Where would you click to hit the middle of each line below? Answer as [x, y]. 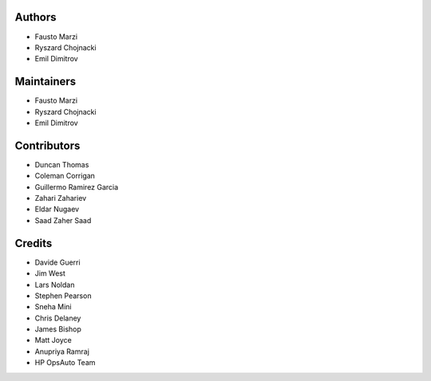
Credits [34, 243]
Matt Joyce [53, 340]
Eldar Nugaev [57, 209]
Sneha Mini [53, 307]
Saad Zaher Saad [63, 220]
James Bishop [58, 329]
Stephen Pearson [63, 296]
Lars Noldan [55, 285]
